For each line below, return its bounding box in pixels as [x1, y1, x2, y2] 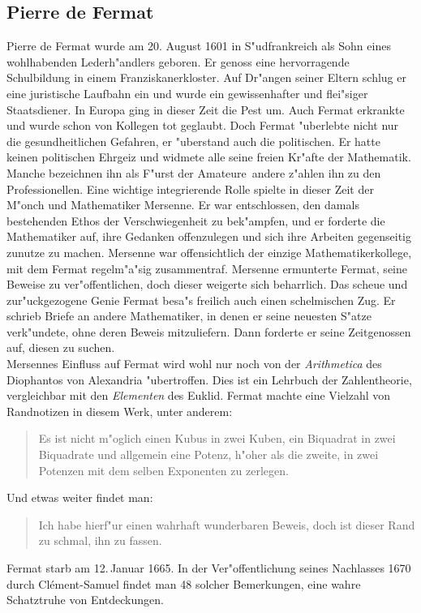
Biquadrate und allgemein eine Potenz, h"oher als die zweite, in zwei [38, 446, 379, 463]
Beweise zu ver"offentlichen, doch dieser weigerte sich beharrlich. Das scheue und [6, 276, 408, 293]
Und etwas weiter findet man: [6, 489, 153, 506]
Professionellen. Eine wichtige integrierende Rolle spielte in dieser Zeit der [6, 180, 374, 197]
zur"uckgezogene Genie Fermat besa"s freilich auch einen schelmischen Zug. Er [6, 291, 396, 308]
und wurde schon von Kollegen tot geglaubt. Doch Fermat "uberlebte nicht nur [6, 117, 399, 134]
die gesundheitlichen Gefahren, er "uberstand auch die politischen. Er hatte [6, 132, 380, 149]
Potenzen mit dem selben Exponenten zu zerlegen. [38, 461, 289, 478]
